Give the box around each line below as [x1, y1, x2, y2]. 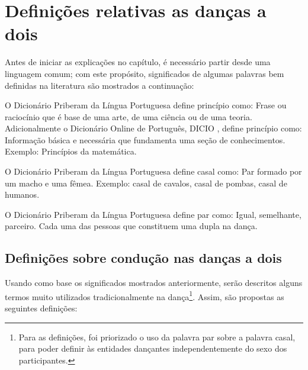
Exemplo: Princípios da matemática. [5, 145, 137, 157]
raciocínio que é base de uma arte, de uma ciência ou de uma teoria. [5, 110, 252, 123]
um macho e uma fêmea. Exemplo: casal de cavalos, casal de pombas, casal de [5, 176, 287, 189]
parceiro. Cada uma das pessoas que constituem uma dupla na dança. [5, 220, 258, 232]
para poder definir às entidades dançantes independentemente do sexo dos [18, 342, 287, 355]
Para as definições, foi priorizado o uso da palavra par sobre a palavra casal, [18, 330, 296, 343]
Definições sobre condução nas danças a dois [5, 249, 282, 267]
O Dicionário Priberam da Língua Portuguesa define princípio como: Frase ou [5, 99, 287, 111]
